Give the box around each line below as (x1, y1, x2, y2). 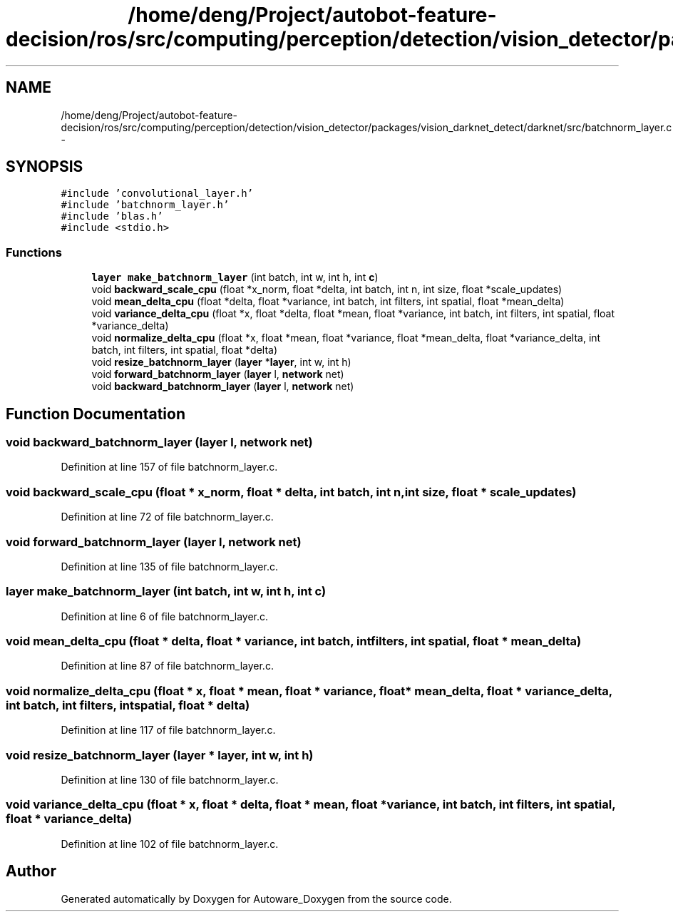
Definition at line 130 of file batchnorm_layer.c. (61, 773, 279, 786)
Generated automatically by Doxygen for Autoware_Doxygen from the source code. (61, 892, 452, 905)
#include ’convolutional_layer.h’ (61, 188, 254, 200)
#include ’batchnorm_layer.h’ (61, 199, 230, 211)
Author (6, 862, 56, 881)
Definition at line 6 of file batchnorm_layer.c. (61, 610, 269, 623)
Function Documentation (6, 404, 185, 423)
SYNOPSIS (6, 158, 83, 176)
